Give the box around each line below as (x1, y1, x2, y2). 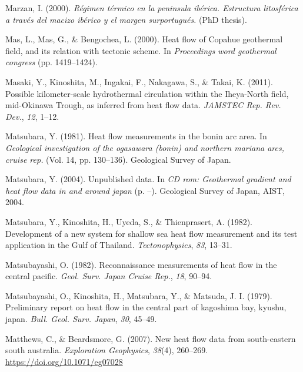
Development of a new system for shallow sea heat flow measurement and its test (5, 227, 298, 239)
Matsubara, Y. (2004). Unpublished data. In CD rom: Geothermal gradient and (5, 173, 291, 185)
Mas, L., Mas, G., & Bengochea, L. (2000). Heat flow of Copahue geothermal (5, 33, 283, 45)
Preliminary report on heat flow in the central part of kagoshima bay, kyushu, (5, 301, 287, 313)
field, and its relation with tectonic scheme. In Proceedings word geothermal (5, 44, 277, 56)
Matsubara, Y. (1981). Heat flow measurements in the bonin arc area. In (5, 130, 267, 142)
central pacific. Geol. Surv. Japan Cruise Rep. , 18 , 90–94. (5, 270, 212, 282)
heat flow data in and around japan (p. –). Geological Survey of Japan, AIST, (5, 184, 285, 196)
